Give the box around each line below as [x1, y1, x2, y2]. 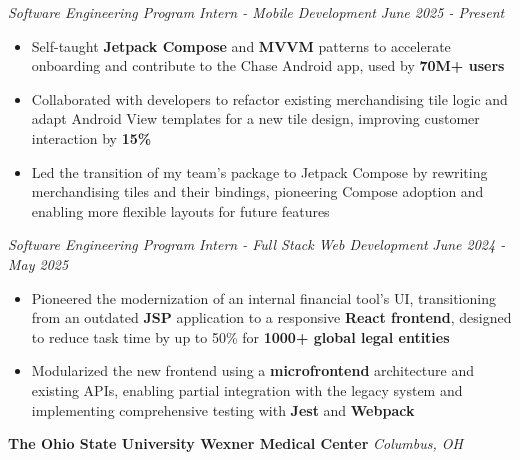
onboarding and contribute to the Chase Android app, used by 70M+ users [31, 55, 505, 76]
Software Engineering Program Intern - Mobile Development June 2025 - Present [8, 2, 505, 22]
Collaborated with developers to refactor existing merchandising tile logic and [31, 88, 508, 109]
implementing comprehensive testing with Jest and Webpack [31, 399, 415, 420]
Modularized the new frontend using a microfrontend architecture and [31, 360, 475, 381]
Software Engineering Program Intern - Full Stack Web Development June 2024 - [8, 234, 506, 255]
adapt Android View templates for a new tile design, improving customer [31, 108, 480, 129]
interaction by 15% [31, 127, 152, 148]
